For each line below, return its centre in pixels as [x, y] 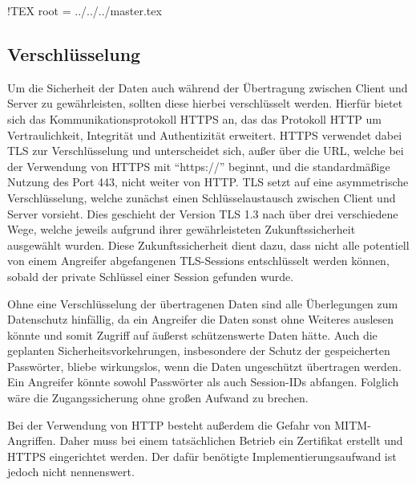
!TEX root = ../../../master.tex [85, 10]
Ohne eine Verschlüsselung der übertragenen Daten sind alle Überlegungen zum [203, 303]
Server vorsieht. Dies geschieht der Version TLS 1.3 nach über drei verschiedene [203, 213]
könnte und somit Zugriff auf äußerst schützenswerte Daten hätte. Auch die [192, 334]
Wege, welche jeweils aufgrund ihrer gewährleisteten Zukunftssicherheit [182, 229]
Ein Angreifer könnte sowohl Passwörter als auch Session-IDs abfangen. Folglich [203, 382]
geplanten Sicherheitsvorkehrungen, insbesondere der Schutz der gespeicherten [199, 351]
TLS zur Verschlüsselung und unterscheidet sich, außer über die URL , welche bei [206, 151]
